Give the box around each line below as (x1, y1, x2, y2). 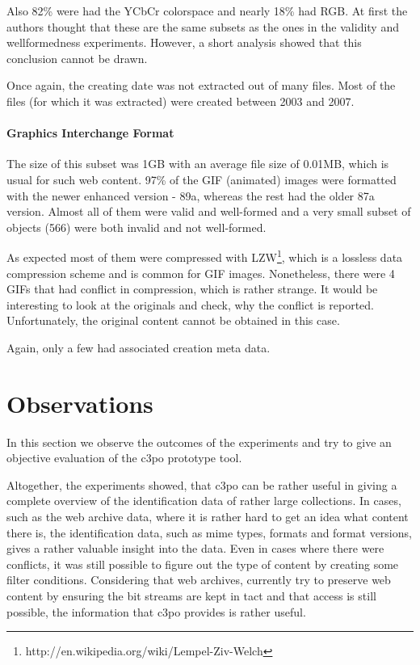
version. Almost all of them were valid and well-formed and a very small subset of (6, 203, 411, 220)
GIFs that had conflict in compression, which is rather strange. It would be (6, 280, 378, 297)
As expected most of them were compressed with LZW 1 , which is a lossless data (6, 246, 403, 265)
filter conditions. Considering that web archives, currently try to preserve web (6, 571, 391, 588)
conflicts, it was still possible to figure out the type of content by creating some (6, 555, 399, 572)
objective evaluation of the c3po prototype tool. (6, 449, 242, 466)
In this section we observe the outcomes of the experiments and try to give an (6, 433, 392, 450)
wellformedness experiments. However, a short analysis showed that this (6, 34, 362, 51)
